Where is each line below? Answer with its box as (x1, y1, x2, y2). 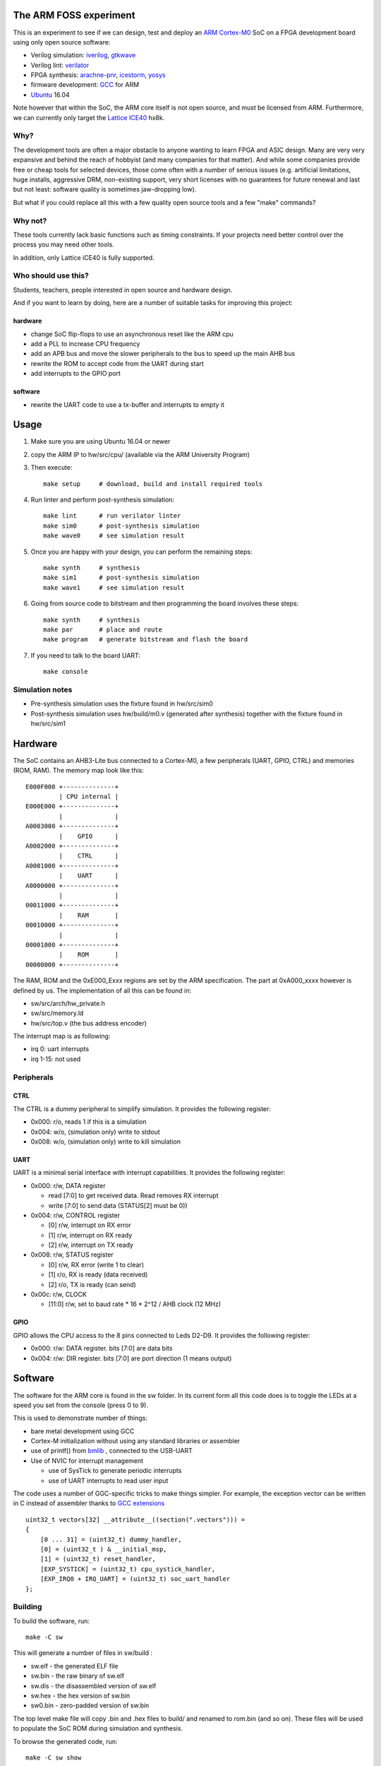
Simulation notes (13, 685, 73, 694)
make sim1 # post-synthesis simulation (43, 574, 200, 582)
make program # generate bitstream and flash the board (43, 636, 248, 644)
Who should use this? (13, 271, 90, 280)
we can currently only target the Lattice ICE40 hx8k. (13, 113, 165, 122)
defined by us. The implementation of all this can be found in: (13, 986, 192, 995)
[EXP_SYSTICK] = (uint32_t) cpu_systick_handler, (40, 1565, 215, 1573)
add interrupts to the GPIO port (30, 369, 121, 378)
